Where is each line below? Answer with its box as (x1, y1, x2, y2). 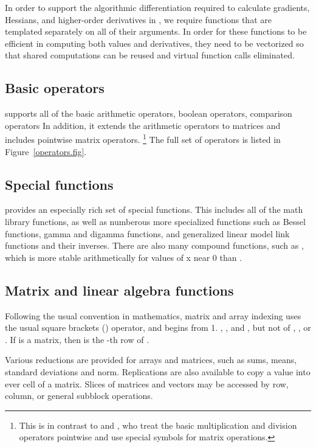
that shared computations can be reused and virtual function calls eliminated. (5, 49, 295, 61)
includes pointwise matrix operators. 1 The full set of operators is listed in (5, 131, 281, 146)
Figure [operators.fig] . (5, 145, 87, 158)
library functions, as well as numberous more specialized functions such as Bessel (5, 215, 306, 227)
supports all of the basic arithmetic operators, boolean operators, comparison (5, 107, 292, 120)
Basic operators (5, 78, 105, 97)
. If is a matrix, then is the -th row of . (5, 333, 149, 345)
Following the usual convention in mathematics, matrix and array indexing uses (5, 309, 301, 322)
